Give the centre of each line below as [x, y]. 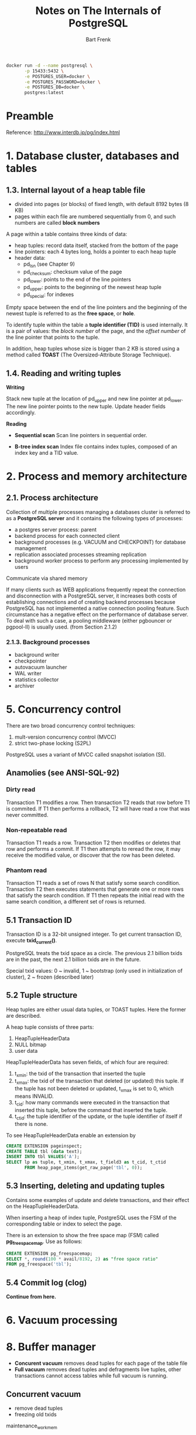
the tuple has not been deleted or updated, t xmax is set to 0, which [94, 1089]
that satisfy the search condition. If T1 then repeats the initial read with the [95, 895]
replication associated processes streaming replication [80, 554]
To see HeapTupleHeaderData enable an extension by [71, 1135]
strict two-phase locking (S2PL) [53, 743]
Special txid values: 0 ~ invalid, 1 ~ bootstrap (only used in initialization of [94, 970]
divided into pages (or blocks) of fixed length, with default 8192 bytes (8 [102, 204]
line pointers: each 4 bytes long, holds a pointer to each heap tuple [95, 252]
